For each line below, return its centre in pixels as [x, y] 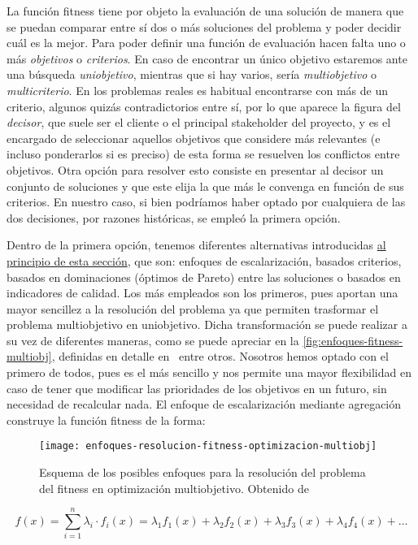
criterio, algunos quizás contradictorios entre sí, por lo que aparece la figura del [204, 106]
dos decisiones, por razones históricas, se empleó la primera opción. [174, 217]
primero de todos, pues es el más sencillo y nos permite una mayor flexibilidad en [209, 372]
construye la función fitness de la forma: [106, 420]
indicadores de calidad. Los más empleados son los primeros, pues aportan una [202, 293]
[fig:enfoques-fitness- [353, 340]
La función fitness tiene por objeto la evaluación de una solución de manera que [205, 11]
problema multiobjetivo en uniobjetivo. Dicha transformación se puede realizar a [207, 324]
